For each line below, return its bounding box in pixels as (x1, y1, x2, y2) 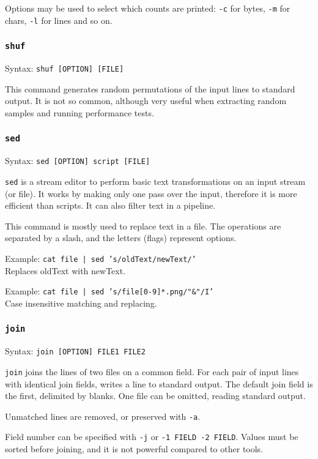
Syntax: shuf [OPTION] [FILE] (5, 62, 124, 75)
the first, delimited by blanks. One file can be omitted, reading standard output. (5, 389, 306, 402)
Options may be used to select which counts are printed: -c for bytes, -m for (5, 2, 290, 14)
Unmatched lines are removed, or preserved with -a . (5, 409, 201, 422)
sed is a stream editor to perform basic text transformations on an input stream (5, 174, 306, 187)
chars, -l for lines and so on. (5, 13, 113, 26)
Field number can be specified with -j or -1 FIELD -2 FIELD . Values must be (5, 430, 298, 443)
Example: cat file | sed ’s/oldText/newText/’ (5, 252, 196, 264)
